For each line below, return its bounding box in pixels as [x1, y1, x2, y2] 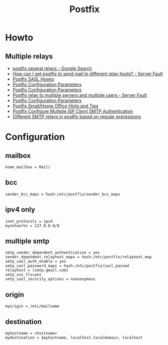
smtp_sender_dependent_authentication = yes [5, 250, 100, 255]
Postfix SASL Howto [12, 76, 54, 82]
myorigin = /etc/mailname [5, 304, 59, 309]
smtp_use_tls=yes [5, 272, 42, 277]
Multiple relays [5, 52, 53, 61]
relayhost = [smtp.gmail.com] [5, 268, 69, 273]
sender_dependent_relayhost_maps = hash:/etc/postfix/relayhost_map [5, 255, 152, 260]
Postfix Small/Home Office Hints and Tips [12, 103, 99, 109]
